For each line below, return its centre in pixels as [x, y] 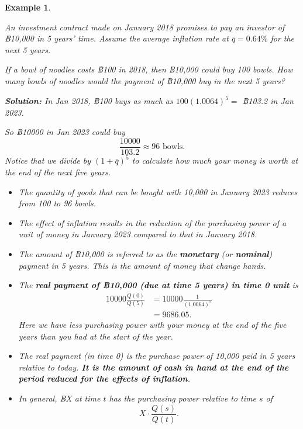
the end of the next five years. [58, 172]
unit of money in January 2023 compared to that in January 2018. [138, 234]
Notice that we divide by [48, 160]
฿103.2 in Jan [268, 101]
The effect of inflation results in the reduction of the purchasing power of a [152, 222]
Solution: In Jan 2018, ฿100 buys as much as [89, 101]
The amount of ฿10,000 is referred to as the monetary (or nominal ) [145, 253]
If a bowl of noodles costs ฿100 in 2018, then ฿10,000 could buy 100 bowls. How [149, 69]
